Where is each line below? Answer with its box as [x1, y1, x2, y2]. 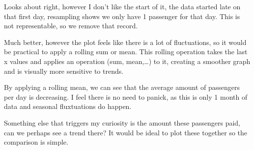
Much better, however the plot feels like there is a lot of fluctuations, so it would [4, 37, 247, 47]
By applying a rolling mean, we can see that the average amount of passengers [4, 82, 240, 92]
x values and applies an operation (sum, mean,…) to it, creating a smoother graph [4, 56, 251, 66]
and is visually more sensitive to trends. [4, 65, 124, 76]
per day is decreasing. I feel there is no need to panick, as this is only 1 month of [4, 91, 248, 102]
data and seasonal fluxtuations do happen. [4, 101, 132, 111]
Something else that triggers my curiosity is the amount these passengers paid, [4, 117, 241, 128]
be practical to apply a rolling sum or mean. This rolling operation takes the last [4, 46, 248, 57]
